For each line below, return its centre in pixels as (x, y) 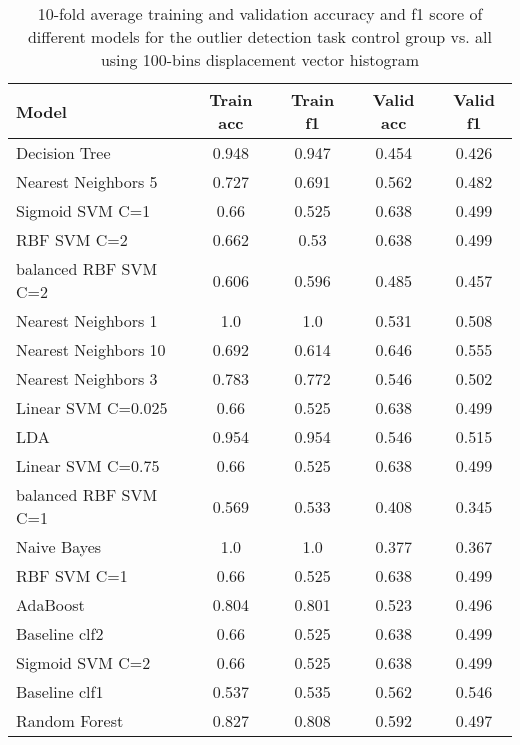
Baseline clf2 (60, 633)
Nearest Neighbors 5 (87, 181)
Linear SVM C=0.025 (92, 407)
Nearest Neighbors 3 (87, 378)
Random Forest (70, 720)
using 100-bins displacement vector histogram (260, 59)
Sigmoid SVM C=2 (83, 662)
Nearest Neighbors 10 (91, 349)
